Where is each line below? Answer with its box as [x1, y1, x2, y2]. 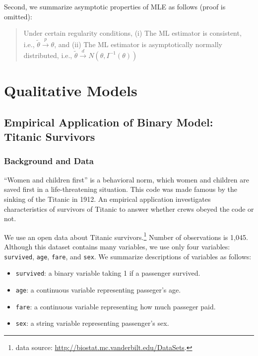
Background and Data [4, 155, 94, 167]
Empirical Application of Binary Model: [4, 114, 213, 129]
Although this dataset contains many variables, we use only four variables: [4, 241, 230, 251]
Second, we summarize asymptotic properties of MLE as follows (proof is [4, 1, 226, 11]
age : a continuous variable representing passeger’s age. [15, 284, 181, 295]
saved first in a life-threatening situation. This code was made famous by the [4, 184, 237, 194]
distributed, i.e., [23, 50, 72, 60]
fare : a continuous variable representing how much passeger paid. [15, 301, 216, 311]
